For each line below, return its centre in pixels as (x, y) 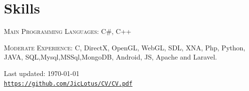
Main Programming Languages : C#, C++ (68, 31)
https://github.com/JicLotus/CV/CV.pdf (68, 83)
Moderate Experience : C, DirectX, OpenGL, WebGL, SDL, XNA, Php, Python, (125, 47)
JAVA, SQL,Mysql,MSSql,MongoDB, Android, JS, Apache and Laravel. (110, 57)
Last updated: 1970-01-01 (42, 73)
